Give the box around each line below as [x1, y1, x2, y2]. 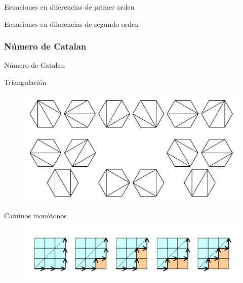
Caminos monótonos [4, 210, 67, 221]
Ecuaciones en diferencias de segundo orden [4, 18, 139, 29]
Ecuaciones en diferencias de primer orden [4, 2, 135, 12]
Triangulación [4, 77, 47, 87]
